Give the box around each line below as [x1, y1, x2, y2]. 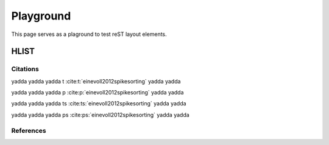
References [11, 126, 46, 135]
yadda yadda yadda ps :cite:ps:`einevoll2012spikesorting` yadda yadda [11, 111, 190, 118]
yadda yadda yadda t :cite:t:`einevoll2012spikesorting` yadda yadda [11, 77, 181, 85]
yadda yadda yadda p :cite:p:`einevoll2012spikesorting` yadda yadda [11, 89, 184, 96]
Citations [11, 65, 39, 73]
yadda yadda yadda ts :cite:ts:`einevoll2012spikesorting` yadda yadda [11, 100, 186, 107]
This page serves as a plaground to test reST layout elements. [11, 30, 167, 38]
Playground [11, 9, 71, 23]
